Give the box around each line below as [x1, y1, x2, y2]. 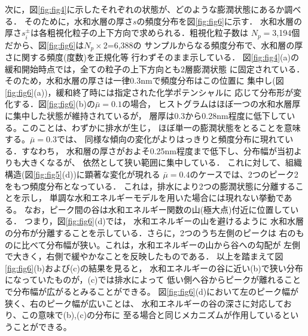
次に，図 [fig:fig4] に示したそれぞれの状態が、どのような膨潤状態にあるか [5, 3, 285, 15]
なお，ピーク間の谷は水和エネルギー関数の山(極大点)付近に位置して [24, 203, 291, 215]
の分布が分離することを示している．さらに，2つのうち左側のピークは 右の [5, 227, 296, 239]
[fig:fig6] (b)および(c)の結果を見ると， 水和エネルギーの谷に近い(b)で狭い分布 [5, 261, 303, 274]
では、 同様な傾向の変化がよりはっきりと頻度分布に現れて [57, 133, 285, 145]
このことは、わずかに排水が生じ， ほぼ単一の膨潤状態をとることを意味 [21, 121, 301, 133]
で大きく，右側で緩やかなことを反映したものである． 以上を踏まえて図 [5, 250, 283, 262]
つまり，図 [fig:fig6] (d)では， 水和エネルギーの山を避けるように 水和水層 [24, 215, 304, 227]
